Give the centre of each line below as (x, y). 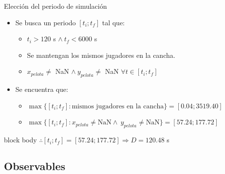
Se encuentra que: (42, 89)
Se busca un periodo (46, 22)
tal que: (113, 22)
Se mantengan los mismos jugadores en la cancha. (101, 55)
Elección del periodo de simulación (56, 6)
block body (20, 140)
